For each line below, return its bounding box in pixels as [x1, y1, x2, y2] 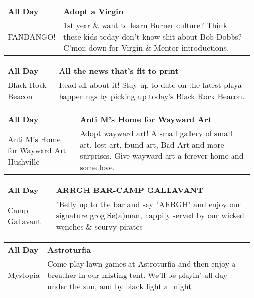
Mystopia [8, 269, 40, 280]
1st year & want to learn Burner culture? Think [63, 20, 228, 31]
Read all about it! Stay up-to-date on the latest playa [59, 79, 242, 90]
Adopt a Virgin [63, 5, 124, 17]
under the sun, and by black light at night [47, 280, 191, 292]
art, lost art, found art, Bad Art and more [80, 139, 224, 150]
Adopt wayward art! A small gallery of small [80, 128, 233, 139]
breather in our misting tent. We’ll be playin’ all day [47, 269, 228, 280]
